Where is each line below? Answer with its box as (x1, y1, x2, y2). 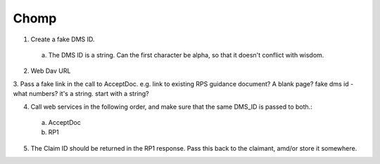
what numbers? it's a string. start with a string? (13, 90, 149, 98)
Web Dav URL (30, 67, 71, 75)
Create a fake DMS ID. (30, 35, 95, 43)
